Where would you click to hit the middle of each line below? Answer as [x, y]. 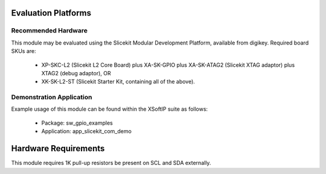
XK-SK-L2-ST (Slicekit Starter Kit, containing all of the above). [118, 82]
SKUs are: [24, 51]
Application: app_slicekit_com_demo [87, 131]
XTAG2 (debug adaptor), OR [76, 73]
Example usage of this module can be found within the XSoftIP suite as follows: [110, 109]
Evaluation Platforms [51, 13]
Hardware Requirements [58, 148]
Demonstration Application [52, 98]
